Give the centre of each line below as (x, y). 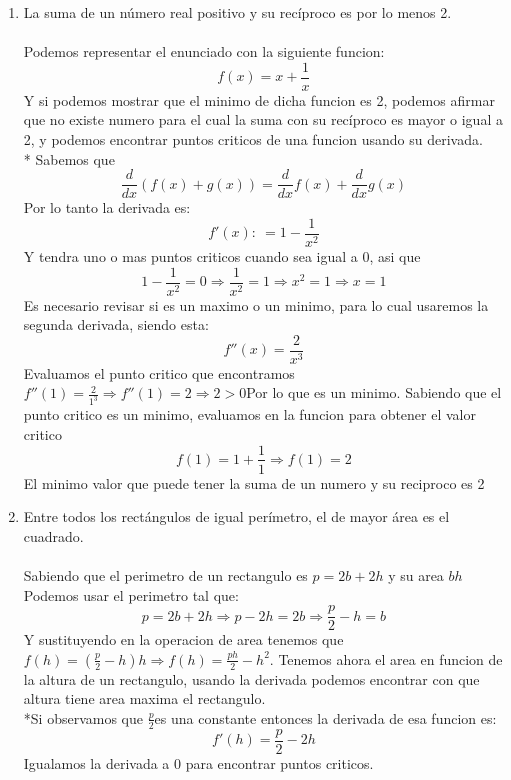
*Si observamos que (83, 717)
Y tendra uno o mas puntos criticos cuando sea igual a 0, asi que (222, 255)
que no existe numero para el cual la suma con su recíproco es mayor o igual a (263, 119)
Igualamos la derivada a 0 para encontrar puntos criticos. (198, 762)
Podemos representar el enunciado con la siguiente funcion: (204, 51)
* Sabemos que (69, 158)
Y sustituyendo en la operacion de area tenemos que (183, 639)
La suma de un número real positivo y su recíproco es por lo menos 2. (237, 12)
